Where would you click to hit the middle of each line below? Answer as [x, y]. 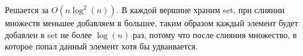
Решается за [27, 10]
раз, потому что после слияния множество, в [215, 34]
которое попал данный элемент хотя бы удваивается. [101, 46]
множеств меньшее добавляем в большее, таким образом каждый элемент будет [151, 23]
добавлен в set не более [49, 34]
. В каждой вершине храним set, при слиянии [200, 10]
